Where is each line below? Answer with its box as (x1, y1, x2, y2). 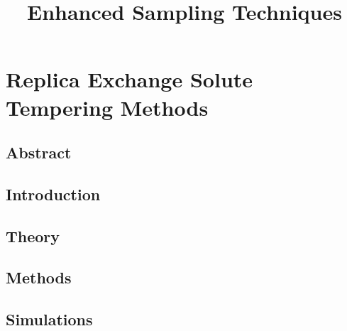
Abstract (6, 141, 72, 163)
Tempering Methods (6, 92, 209, 121)
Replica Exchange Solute (6, 65, 253, 94)
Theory (6, 224, 60, 246)
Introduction (6, 183, 101, 205)
